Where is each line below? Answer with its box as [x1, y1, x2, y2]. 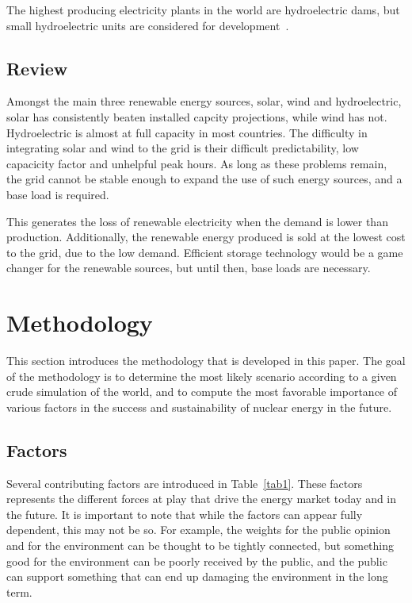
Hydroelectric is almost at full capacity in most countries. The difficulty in [6, 124, 368, 140]
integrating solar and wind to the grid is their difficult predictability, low [6, 140, 359, 156]
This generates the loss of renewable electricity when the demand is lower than [6, 213, 388, 229]
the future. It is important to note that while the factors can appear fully [6, 505, 363, 522]
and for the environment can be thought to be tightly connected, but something [6, 537, 395, 553]
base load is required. [6, 186, 109, 202]
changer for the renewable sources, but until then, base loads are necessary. [6, 259, 371, 276]
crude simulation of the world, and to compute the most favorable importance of [6, 383, 398, 400]
